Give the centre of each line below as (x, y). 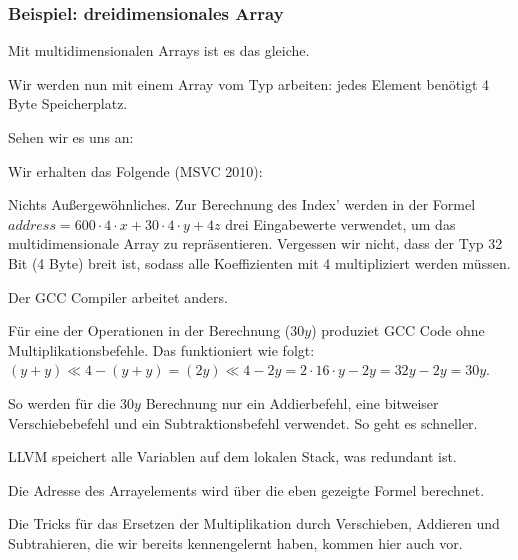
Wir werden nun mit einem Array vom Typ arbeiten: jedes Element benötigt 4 (249, 83)
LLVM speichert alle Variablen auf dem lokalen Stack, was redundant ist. (232, 456)
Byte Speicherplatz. (68, 103)
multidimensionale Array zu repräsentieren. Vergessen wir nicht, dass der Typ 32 (255, 243)
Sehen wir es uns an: (71, 137)
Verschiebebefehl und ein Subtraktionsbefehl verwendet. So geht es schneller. (243, 422)
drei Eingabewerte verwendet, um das (340, 223)
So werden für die (62, 402)
